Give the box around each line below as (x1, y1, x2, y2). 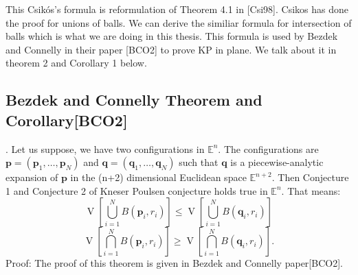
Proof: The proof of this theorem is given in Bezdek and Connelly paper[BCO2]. (5, 256, 343, 270)
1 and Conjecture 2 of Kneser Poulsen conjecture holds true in (5, 183, 268, 198)
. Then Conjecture (271, 170, 349, 184)
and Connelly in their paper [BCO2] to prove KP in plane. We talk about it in (5, 42, 337, 56)
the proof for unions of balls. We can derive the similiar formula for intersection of (5, 15, 352, 29)
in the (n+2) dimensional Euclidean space (70, 170, 247, 184)
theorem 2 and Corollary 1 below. (5, 56, 147, 70)
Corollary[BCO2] (5, 109, 128, 130)
